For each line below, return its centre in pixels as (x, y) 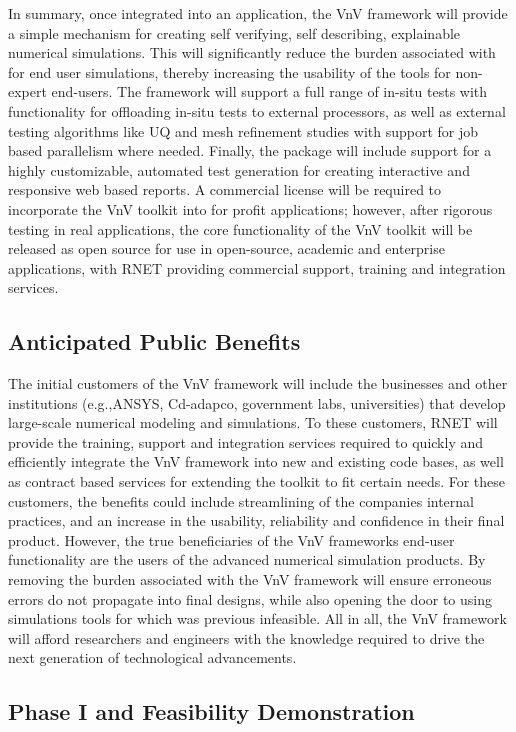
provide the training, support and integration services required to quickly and (246, 441)
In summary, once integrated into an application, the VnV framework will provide (258, 13)
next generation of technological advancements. (152, 657)
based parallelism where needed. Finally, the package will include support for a (250, 150)
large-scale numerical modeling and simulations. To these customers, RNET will (253, 422)
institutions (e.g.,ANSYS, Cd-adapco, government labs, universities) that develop (257, 402)
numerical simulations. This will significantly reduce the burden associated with (252, 52)
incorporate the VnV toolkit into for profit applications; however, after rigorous (250, 208)
